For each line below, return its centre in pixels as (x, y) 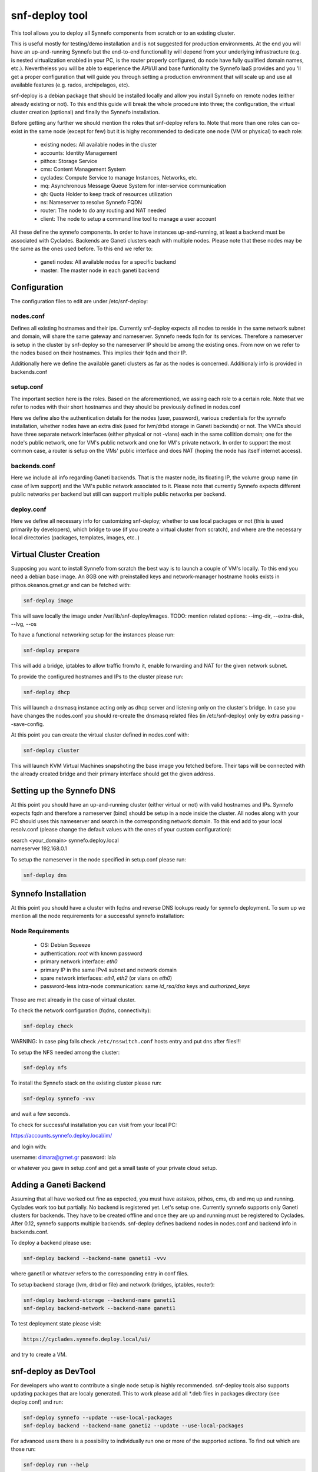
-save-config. (27, 724)
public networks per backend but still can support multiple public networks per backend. (118, 494)
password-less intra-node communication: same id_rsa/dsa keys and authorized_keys (145, 986)
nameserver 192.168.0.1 (39, 848)
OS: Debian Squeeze (65, 945)
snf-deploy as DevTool (53, 1371)
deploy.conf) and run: (37, 1402)
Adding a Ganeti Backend (58, 1185)
